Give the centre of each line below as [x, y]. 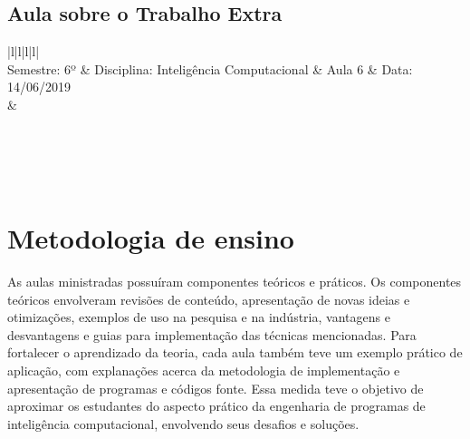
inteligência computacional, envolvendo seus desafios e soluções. [183, 423]
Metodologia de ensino [151, 238]
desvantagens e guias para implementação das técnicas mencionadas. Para [212, 334]
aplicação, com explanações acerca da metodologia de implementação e [204, 371]
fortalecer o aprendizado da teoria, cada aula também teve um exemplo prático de [235, 352]
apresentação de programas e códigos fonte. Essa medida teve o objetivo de [216, 388]
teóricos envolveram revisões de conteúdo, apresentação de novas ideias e [209, 299]
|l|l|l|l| [24, 51]
